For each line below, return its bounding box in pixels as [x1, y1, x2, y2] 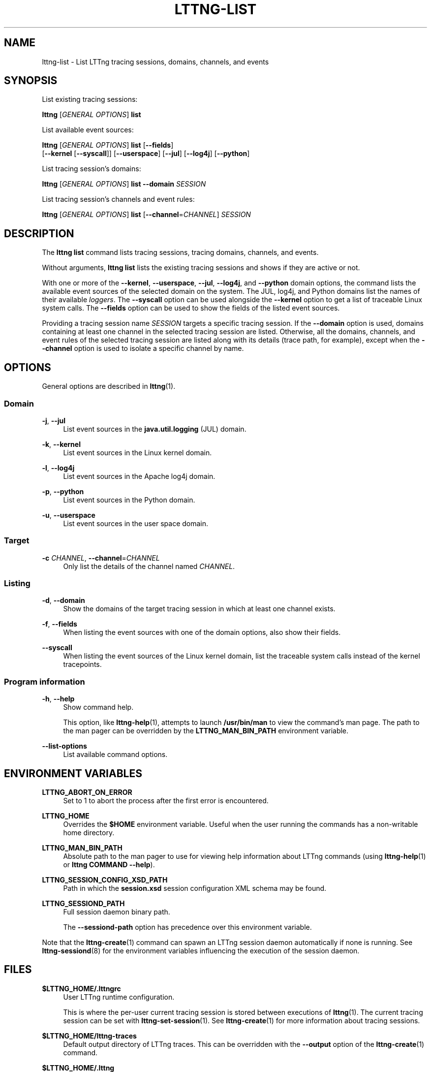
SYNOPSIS [4, 74, 58, 87]
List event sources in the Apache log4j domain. [63, 472, 215, 480]
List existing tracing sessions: [42, 95, 138, 104]
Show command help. [63, 703, 134, 712]
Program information [4, 676, 85, 687]
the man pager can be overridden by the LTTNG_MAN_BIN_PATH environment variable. [63, 726, 349, 735]
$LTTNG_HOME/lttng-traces [42, 1031, 137, 1040]
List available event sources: [42, 126, 134, 134]
